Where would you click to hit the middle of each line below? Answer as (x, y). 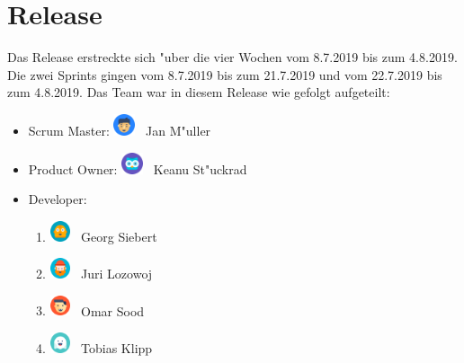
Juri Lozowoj (117, 273)
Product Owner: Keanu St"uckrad (138, 168)
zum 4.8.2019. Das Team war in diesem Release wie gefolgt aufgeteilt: (199, 92)
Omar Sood (113, 310)
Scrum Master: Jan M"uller (120, 130)
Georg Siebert (119, 236)
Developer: (58, 199)
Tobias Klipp (117, 347)
